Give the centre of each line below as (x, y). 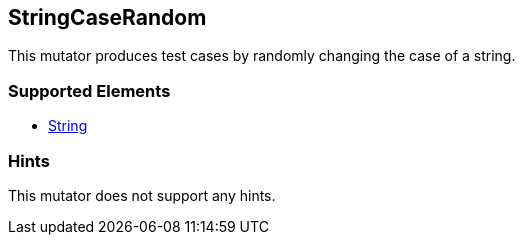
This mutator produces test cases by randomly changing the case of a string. (262, 56)
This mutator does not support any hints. (142, 195)
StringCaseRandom (107, 17)
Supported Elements (89, 90)
